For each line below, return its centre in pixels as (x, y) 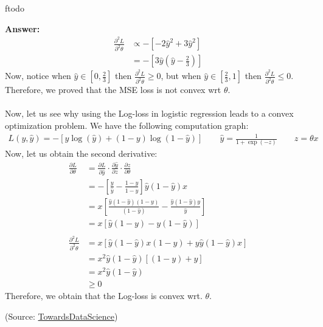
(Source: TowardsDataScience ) (61, 316)
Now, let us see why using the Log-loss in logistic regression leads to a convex (149, 113)
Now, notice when (38, 76)
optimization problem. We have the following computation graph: (127, 125)
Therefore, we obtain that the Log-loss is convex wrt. (104, 296)
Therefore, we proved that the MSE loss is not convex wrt (113, 90)
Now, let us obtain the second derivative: (81, 153)
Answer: (23, 28)
